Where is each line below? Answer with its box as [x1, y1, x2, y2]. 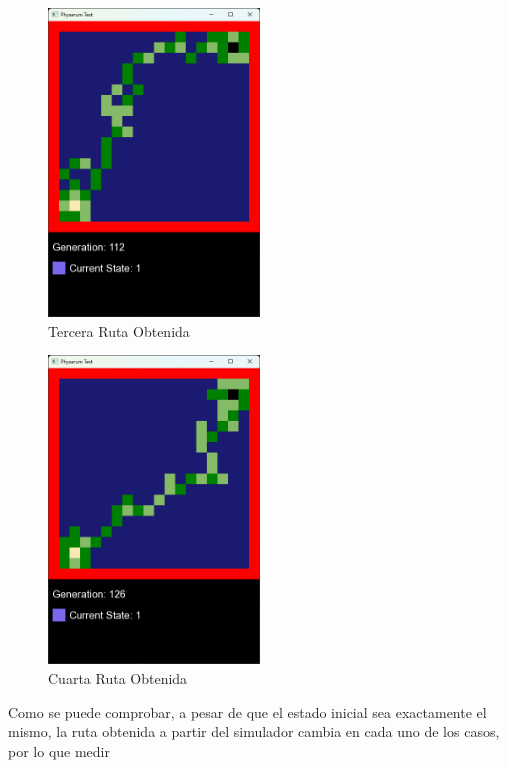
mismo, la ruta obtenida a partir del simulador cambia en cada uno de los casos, [8, 721, 500, 742]
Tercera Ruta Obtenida [48, 320, 190, 341]
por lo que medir [8, 740, 110, 761]
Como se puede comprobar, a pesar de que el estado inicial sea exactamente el [8, 701, 487, 722]
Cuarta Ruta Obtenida [48, 668, 188, 689]
